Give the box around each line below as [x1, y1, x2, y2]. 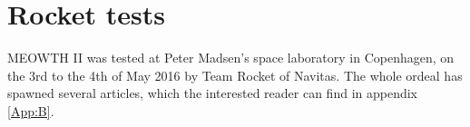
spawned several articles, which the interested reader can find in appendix [7, 83, 418, 103]
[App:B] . [7, 101, 54, 120]
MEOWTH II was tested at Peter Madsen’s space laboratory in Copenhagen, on [7, 48, 455, 67]
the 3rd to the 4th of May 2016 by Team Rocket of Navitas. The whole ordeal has [7, 65, 463, 84]
